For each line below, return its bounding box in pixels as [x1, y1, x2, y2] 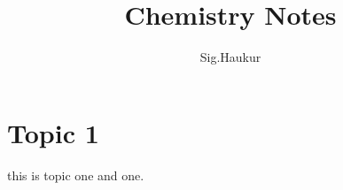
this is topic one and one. [7, 165, 144, 184]
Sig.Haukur [199, 48, 261, 66]
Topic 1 [7, 114, 99, 150]
